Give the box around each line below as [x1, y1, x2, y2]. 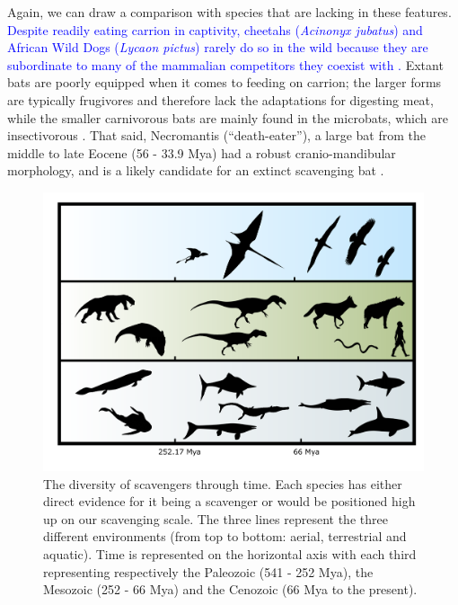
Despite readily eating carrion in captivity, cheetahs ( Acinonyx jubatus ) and [7, 20, 423, 39]
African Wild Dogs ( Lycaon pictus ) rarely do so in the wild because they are [7, 38, 428, 57]
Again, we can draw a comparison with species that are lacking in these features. [7, 3, 452, 21]
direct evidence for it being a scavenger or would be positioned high [43, 492, 416, 511]
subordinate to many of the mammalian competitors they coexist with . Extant [7, 55, 444, 74]
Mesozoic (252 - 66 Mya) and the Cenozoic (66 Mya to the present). [43, 580, 418, 599]
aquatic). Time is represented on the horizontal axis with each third [43, 544, 417, 563]
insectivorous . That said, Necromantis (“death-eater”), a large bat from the [7, 126, 426, 145]
